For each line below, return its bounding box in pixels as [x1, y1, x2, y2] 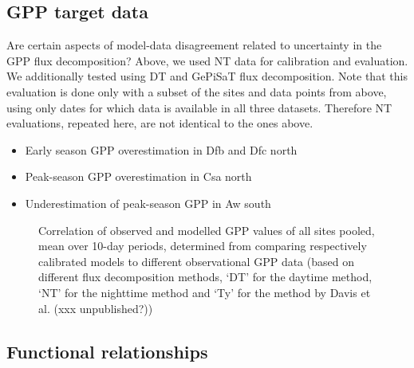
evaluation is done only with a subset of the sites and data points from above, [6, 83, 387, 100]
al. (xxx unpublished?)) [38, 299, 153, 316]
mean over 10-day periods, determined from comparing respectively [38, 237, 367, 254]
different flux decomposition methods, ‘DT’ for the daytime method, [38, 268, 373, 285]
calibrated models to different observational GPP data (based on [38, 253, 354, 269]
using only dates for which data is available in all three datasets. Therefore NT [6, 99, 392, 115]
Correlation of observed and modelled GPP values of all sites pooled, [38, 221, 375, 238]
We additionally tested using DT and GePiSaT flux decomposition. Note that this [6, 68, 408, 84]
